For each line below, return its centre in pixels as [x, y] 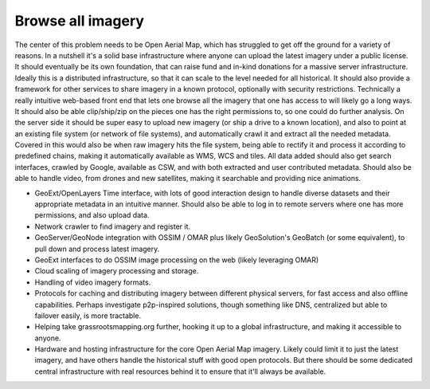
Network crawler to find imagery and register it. [113, 226]
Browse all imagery [80, 21]
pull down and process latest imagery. [97, 249]
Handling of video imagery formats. [93, 282]
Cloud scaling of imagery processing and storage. [117, 271]
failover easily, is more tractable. [88, 316]
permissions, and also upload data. [92, 215]
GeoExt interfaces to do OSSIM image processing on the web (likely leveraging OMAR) [177, 260]
